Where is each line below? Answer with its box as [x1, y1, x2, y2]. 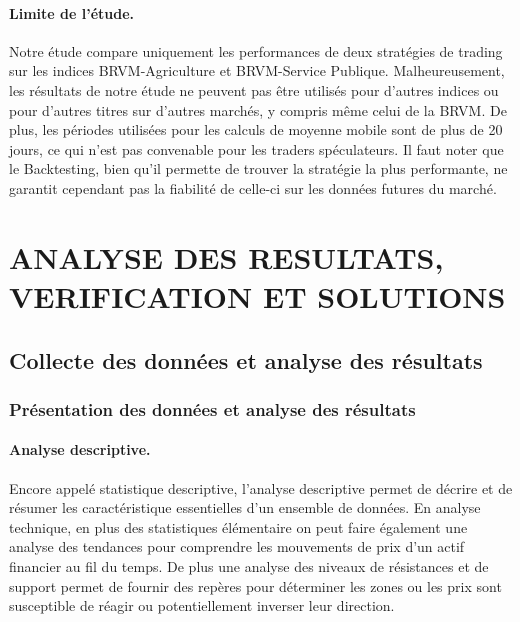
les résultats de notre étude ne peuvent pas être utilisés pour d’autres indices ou [9, 79, 499, 100]
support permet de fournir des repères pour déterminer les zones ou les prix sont [9, 575, 502, 596]
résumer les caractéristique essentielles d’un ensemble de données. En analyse [9, 497, 481, 518]
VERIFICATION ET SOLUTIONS [9, 275, 506, 316]
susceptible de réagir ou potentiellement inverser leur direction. [9, 595, 395, 616]
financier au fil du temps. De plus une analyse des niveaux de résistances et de [9, 555, 489, 576]
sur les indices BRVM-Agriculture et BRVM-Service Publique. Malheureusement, [9, 60, 505, 81]
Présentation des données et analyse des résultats [9, 396, 416, 421]
